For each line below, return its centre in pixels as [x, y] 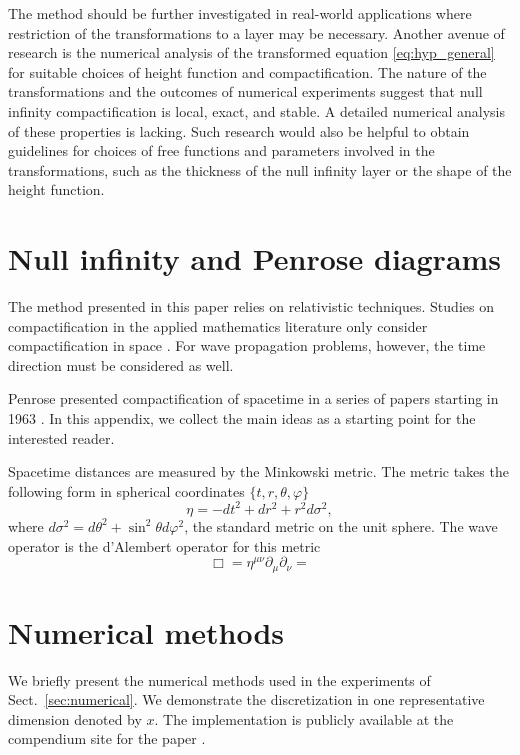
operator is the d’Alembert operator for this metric [164, 545]
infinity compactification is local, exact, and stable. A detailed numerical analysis [256, 110]
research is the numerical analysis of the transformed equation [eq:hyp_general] [251, 52]
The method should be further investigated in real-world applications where [240, 13]
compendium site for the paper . [107, 738]
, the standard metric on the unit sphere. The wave [341, 525]
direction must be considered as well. [121, 364]
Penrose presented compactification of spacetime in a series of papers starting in [253, 398]
